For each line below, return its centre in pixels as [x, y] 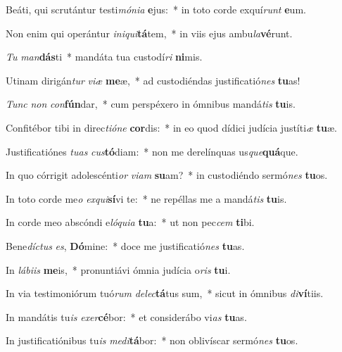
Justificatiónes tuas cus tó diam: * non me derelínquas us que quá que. [152, 151]
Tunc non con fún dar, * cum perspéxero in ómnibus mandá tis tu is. [151, 104]
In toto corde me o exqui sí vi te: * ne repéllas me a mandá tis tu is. [146, 198]
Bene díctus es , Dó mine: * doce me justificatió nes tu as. [125, 245]
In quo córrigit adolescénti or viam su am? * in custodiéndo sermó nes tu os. [167, 175]
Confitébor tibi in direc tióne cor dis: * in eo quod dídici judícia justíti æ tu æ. [172, 127]
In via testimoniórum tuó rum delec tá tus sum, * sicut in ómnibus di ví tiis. [165, 293]
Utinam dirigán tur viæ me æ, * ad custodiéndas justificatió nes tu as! [153, 80]
